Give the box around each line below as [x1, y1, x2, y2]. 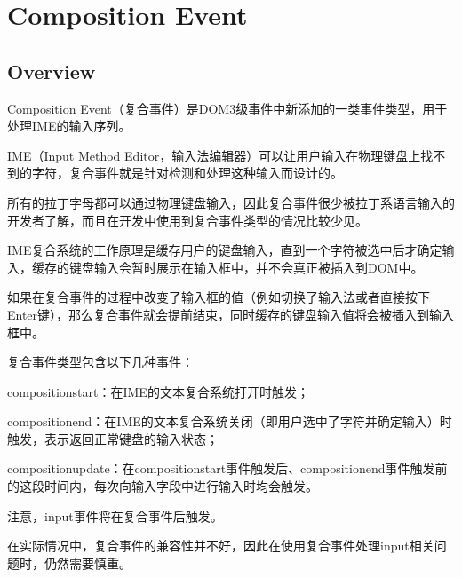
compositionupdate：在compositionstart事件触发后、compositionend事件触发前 [7, 459, 448, 478]
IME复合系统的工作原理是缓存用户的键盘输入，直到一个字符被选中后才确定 [7, 241, 442, 259]
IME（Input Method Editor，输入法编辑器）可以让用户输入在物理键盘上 [7, 146, 421, 164]
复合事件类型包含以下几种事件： [7, 352, 194, 371]
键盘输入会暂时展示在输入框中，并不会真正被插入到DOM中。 [68, 257, 424, 276]
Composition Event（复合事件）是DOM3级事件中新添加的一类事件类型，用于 [7, 99, 448, 117]
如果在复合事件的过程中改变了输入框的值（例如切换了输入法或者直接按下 [7, 288, 430, 306]
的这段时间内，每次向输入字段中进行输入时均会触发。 [7, 477, 318, 495]
